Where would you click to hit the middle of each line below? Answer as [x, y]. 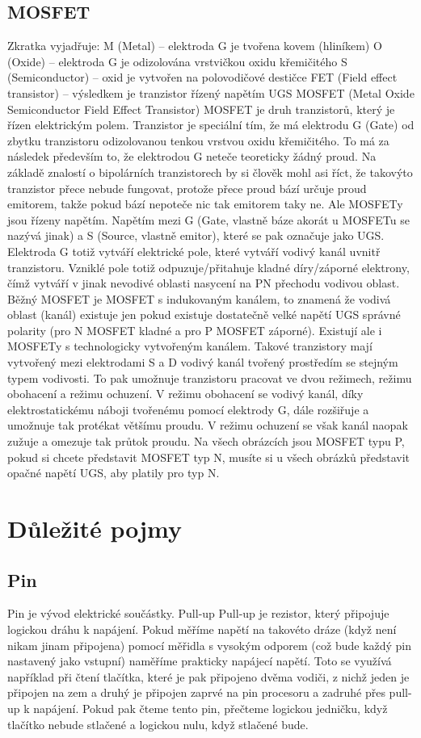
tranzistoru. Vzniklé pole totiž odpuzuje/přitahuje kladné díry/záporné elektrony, [208, 267]
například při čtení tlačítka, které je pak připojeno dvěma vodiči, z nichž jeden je [208, 676]
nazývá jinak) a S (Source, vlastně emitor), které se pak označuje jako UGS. [196, 235]
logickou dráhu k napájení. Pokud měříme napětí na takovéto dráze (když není [202, 629]
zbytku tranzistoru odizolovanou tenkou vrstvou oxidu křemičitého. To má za [198, 140]
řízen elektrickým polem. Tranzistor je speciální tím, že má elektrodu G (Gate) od [211, 125]
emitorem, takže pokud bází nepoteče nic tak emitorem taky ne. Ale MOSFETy [205, 204]
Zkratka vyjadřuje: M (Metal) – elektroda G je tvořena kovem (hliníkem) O [195, 46]
